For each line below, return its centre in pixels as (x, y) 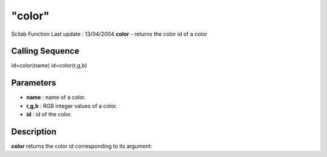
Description (34, 131)
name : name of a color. (56, 98)
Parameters (34, 83)
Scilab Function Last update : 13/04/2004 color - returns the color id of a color (109, 34)
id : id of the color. (49, 115)
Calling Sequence (45, 51)
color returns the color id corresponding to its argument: (82, 146)
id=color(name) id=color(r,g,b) (49, 65)
